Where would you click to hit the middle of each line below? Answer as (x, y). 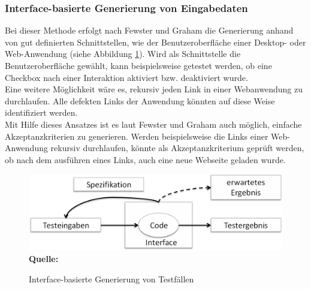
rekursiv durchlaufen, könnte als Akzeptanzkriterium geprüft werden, (177, 148)
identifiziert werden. (41, 112)
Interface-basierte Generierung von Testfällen (111, 279)
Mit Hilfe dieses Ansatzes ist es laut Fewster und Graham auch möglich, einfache (153, 124)
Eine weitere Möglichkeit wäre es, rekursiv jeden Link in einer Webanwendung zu (154, 89)
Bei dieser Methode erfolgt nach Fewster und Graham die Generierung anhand (149, 30)
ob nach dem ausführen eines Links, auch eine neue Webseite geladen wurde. (145, 159)
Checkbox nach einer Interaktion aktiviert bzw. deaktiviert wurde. (126, 77)
